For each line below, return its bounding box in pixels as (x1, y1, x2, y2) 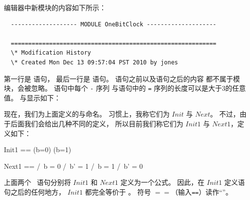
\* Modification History (11, 49, 91, 57)
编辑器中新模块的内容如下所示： (4, 2, 106, 12)
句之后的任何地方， (4, 186, 65, 197)
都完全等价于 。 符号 (85, 186, 151, 197)
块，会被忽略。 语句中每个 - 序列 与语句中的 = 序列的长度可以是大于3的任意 (4, 83, 246, 93)
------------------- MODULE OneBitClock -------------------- (11, 20, 216, 28)
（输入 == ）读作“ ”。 (171, 186, 232, 197)
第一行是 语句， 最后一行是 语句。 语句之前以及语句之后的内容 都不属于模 (4, 73, 240, 83)
